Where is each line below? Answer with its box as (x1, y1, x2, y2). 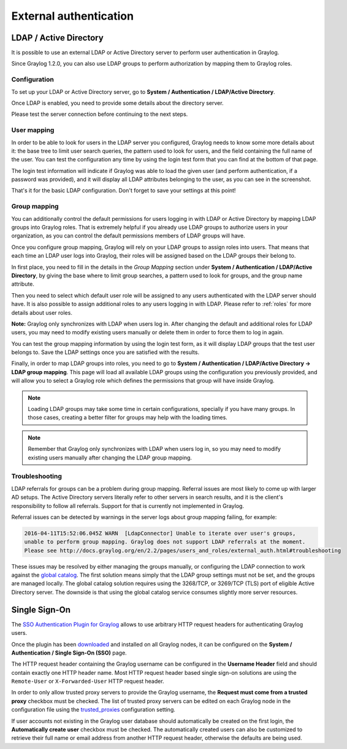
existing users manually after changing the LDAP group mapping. (28, 454, 193, 461)
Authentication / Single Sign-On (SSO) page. (11, 649, 127, 656)
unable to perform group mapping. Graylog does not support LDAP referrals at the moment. (24, 539, 306, 545)
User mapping (11, 126, 55, 134)
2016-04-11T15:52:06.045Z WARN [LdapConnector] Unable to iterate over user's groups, (24, 529, 296, 537)
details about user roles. (11, 309, 73, 316)
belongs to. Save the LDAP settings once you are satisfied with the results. (11, 348, 199, 356)
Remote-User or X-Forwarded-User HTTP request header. (11, 678, 165, 685)
